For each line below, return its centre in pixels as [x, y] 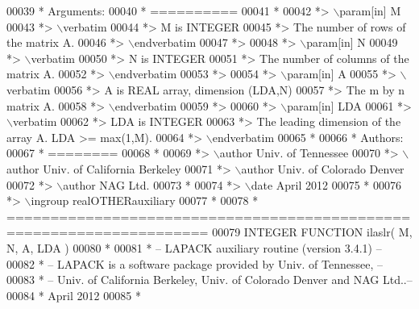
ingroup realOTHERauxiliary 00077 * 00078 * [145, 200]
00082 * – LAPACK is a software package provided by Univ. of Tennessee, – [195, 263]
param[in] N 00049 [352, 42]
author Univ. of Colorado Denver [323, 168]
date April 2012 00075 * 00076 [326, 184]
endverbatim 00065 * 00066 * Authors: [308, 137]
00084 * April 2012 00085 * [74, 295]
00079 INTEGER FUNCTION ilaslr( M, [312, 232]
